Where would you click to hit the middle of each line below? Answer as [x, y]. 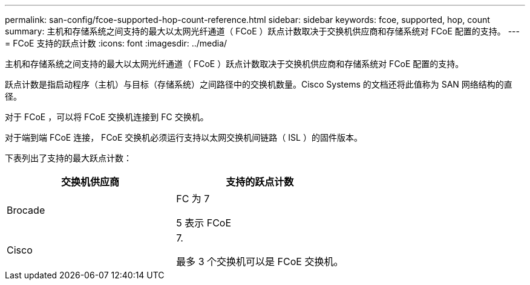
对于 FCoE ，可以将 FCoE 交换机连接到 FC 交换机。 [107, 117]
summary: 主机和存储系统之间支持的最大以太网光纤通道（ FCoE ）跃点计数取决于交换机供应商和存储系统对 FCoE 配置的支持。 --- [262, 31]
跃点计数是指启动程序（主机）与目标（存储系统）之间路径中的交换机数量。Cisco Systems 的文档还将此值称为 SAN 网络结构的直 [259, 84]
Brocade [26, 210]
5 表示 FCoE [204, 223]
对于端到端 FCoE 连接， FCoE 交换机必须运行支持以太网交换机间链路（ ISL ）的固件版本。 [184, 137]
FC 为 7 [193, 199]
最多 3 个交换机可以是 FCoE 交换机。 [260, 261]
